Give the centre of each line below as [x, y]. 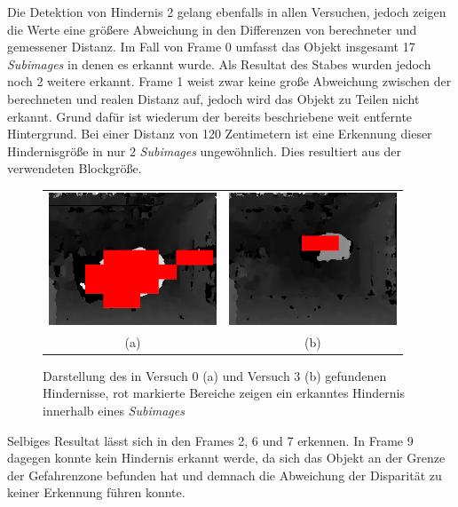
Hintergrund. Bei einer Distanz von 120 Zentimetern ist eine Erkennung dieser [220, 134]
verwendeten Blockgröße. [75, 168]
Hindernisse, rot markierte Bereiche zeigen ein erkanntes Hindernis [224, 393]
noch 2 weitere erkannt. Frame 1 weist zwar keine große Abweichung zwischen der [229, 81]
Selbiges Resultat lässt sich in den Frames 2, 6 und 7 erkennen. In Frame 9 [210, 440]
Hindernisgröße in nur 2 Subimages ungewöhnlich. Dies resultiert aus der [205, 151]
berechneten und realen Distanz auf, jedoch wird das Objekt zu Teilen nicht [213, 98]
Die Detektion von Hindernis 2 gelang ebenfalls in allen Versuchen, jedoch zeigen [227, 12]
